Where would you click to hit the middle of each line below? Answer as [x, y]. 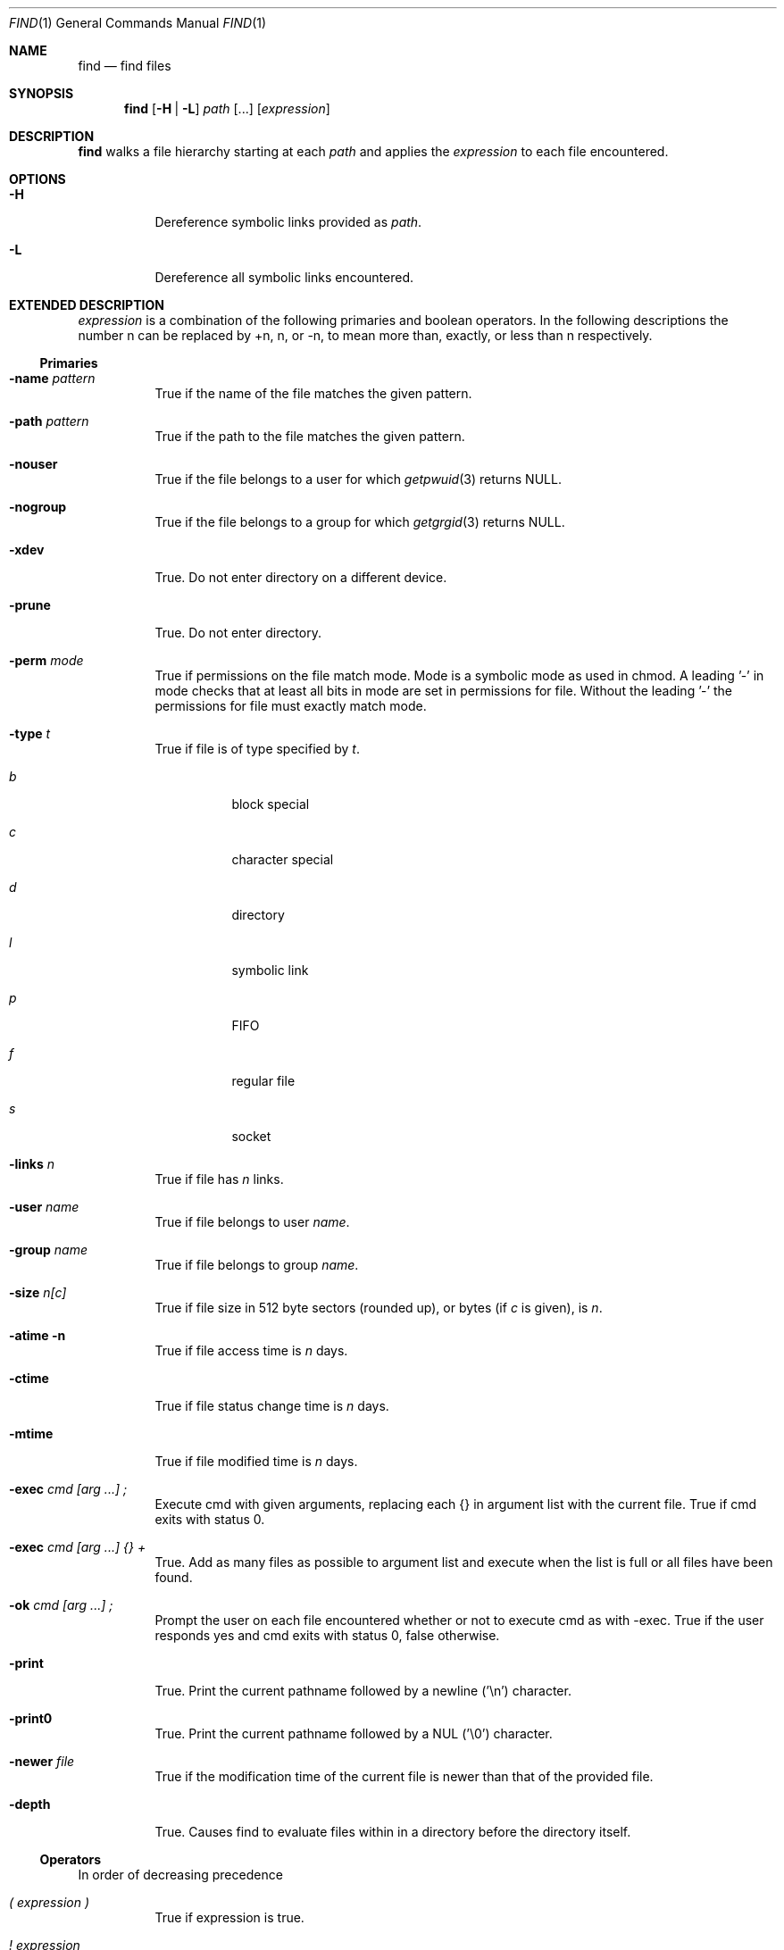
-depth [30, 1804]
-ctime [29, 1378]
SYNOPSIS [42, 93]
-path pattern [49, 421]
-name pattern [52, 378]
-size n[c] [38, 1292]
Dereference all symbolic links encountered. [284, 277]
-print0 [31, 1718]
